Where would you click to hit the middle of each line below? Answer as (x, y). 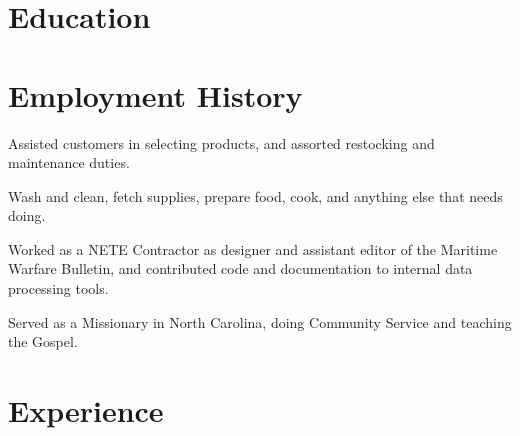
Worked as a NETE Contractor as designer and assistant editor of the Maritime (253, 248)
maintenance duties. (69, 162)
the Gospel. (43, 341)
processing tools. (58, 288)
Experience (86, 410)
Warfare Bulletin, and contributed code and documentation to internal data (240, 268)
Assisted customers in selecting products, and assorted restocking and (221, 142)
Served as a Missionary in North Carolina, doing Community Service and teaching (260, 321)
